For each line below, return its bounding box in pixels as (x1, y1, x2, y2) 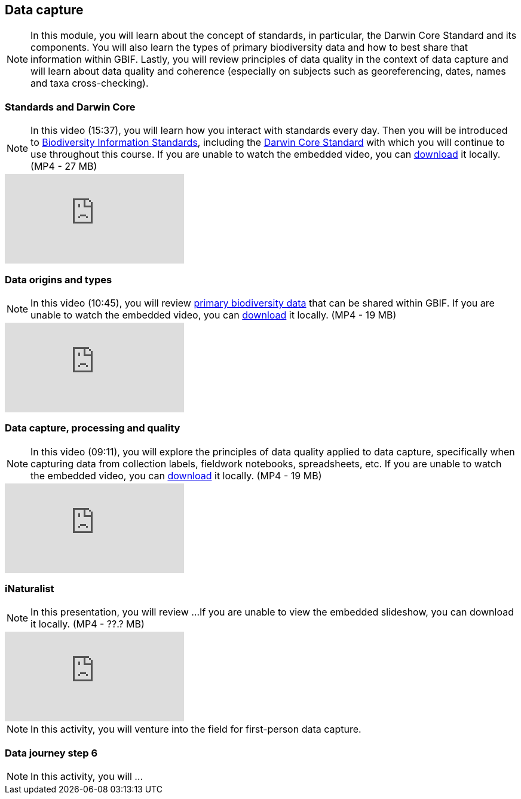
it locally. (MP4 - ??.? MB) (30, 618, 145, 630)
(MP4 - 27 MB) (30, 160, 97, 173)
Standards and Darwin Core (5, 100, 136, 113)
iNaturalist (5, 583, 54, 595)
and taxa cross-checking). (30, 77, 149, 90)
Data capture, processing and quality (5, 422, 180, 434)
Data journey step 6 (5, 746, 98, 759)
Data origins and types (5, 273, 112, 286)
